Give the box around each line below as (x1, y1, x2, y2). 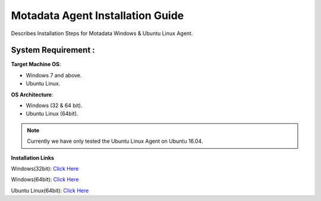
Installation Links (11, 154, 55, 161)
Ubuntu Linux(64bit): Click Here (11, 187, 89, 194)
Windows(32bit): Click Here (11, 165, 79, 172)
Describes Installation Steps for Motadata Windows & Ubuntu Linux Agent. (11, 30, 193, 37)
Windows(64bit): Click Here (11, 176, 79, 183)
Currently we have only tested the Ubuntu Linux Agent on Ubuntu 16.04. (27, 137, 203, 145)
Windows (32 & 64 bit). (26, 102, 83, 109)
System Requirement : (11, 45, 95, 55)
